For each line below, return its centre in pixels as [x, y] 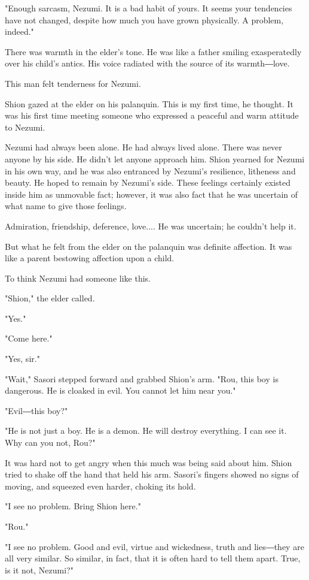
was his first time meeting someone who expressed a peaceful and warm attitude [152, 115]
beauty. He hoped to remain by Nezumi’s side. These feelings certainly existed [148, 182]
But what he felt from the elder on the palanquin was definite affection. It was [149, 246]
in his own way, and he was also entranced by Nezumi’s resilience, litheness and [150, 170]
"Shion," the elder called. [50, 298]
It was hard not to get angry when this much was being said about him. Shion [149, 462]
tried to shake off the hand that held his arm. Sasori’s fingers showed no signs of [152, 474]
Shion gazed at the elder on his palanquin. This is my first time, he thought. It [149, 103]
